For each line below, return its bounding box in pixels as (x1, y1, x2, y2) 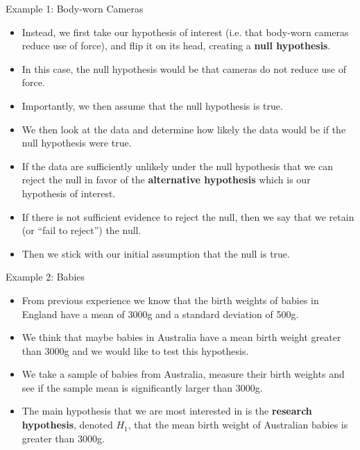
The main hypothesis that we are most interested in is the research (22, 403, 312, 418)
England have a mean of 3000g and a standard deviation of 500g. (22, 306, 299, 321)
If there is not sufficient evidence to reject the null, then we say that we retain (22, 209, 354, 224)
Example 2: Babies (6, 269, 85, 284)
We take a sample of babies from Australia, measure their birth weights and (22, 367, 345, 381)
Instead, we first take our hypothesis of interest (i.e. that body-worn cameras (22, 24, 349, 39)
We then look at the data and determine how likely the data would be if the (22, 122, 346, 136)
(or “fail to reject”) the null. (22, 223, 142, 237)
